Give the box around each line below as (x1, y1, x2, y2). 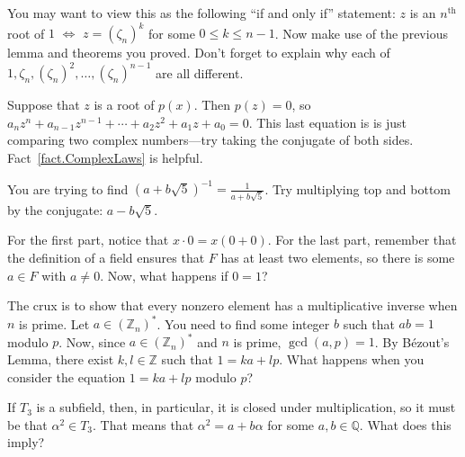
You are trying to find (7, 179, 129, 198)
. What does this (359, 415, 452, 434)
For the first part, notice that (7, 230, 169, 249)
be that (7, 415, 48, 434)
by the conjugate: (7, 200, 103, 219)
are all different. (156, 63, 244, 82)
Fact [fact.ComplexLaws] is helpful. (7, 148, 203, 166)
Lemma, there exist (7, 349, 114, 368)
